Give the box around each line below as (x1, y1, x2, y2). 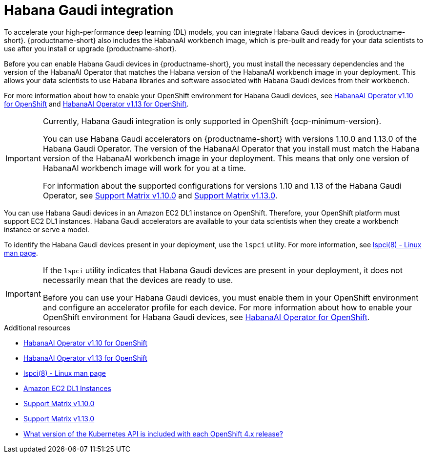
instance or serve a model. (4, 225, 89, 234)
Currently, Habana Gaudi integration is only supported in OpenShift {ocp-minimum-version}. (42, 116, 382, 126)
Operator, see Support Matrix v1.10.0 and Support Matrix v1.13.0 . (42, 190, 278, 200)
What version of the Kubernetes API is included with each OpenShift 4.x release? (23, 429, 283, 438)
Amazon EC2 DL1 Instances (23, 384, 111, 392)
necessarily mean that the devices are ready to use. (42, 275, 233, 285)
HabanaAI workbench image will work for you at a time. (42, 163, 246, 173)
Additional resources (4, 323, 70, 332)
